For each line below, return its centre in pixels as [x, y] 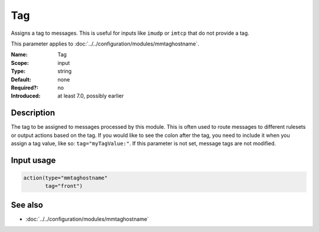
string [65, 71]
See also [27, 205]
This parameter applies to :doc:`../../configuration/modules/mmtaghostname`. [105, 44]
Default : [21, 79]
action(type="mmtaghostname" [66, 178]
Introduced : [26, 96]
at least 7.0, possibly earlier [91, 96]
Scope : [20, 63]
